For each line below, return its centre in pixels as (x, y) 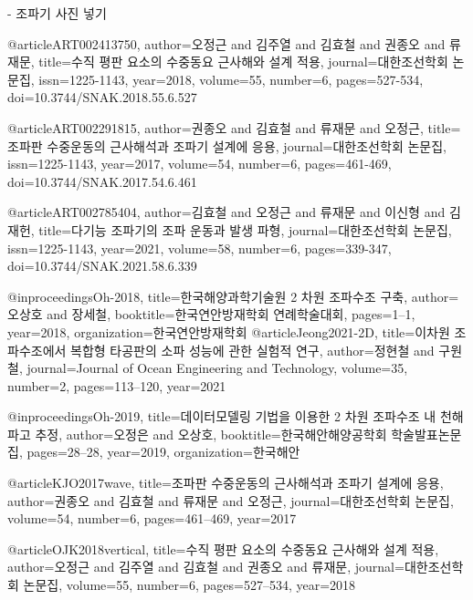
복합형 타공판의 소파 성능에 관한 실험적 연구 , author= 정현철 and (252, 350)
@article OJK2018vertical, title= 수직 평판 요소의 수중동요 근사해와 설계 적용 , (223, 548)
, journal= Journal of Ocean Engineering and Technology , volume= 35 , (213, 368)
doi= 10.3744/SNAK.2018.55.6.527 (102, 97)
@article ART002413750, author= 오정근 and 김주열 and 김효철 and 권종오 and (226, 43)
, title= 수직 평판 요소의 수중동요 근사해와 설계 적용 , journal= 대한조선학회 (239, 62)
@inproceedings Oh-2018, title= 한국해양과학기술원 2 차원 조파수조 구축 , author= (233, 296)
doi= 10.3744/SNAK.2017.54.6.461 (102, 181)
